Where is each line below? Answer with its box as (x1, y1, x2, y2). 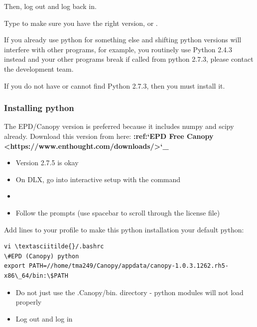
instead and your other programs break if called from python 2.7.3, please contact (4, 54, 254, 64)
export (4, 262, 25, 270)
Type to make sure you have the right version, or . (4, 17, 158, 28)
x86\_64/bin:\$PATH (4, 272, 68, 279)
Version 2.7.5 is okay (15, 157, 79, 168)
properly (15, 297, 42, 307)
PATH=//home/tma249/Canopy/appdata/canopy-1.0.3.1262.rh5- (29, 262, 229, 270)
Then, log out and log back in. (4, 1, 97, 11)
